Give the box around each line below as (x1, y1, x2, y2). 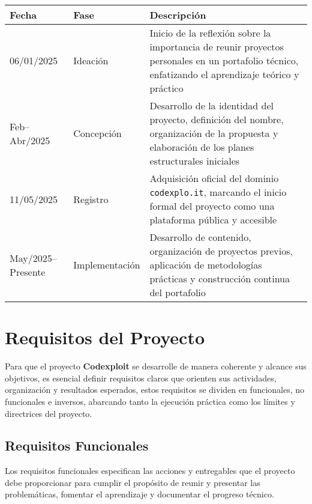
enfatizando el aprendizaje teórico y (149, 67, 299, 81)
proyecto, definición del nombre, (149, 112, 284, 126)
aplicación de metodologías (149, 258, 262, 272)
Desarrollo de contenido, (149, 230, 251, 244)
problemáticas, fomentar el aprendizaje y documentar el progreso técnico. (5, 488, 274, 500)
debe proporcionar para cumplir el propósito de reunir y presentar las (5, 476, 260, 488)
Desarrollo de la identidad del (149, 99, 274, 112)
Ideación (73, 53, 109, 67)
